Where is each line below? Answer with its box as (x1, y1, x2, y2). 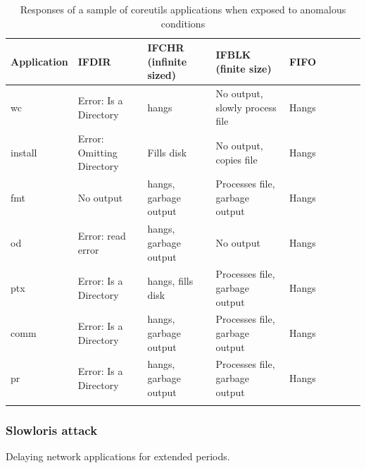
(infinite (147, 54, 187, 68)
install (11, 144, 37, 159)
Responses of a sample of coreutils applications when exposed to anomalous (20, 2, 346, 16)
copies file (215, 152, 258, 166)
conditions (160, 16, 206, 30)
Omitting (77, 144, 118, 159)
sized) (147, 68, 177, 82)
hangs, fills (147, 273, 194, 288)
